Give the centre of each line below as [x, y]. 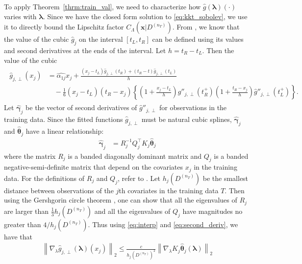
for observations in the [193, 107]
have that [18, 236]
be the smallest [226, 178]
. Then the [218, 50]
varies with [20, 16]
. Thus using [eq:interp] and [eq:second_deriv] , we [163, 224]
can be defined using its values [198, 39]
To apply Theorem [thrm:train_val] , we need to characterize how [102, 6]
